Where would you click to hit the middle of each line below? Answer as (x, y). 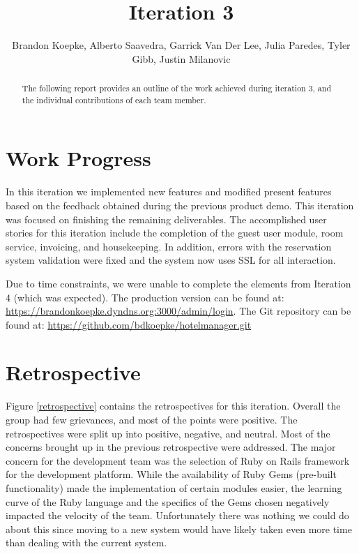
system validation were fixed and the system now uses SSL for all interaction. (171, 260)
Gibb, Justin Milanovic (181, 58)
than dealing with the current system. (86, 542)
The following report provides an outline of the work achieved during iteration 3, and (177, 88)
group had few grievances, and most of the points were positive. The (152, 420)
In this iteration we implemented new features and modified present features (169, 192)
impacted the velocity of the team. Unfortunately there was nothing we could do (177, 515)
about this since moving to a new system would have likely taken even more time (179, 529)
